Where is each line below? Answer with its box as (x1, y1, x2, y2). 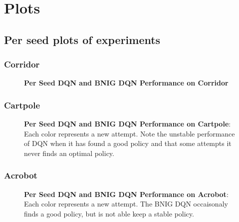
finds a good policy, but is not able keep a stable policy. (24, 208, 194, 218)
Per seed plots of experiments (4, 31, 161, 47)
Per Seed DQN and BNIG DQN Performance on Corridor (24, 77, 229, 88)
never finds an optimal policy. (24, 147, 114, 158)
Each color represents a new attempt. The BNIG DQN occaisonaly (24, 198, 228, 209)
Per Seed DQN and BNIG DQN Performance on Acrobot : (24, 188, 229, 199)
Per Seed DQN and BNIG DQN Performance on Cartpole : (24, 118, 231, 129)
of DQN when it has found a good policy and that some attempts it (24, 138, 232, 148)
